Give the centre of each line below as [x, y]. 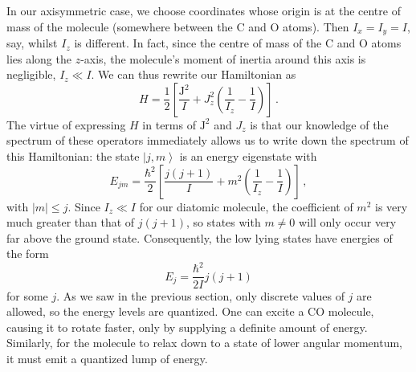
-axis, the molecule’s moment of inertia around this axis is [223, 58]
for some [27, 295]
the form [28, 253]
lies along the [39, 58]
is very [392, 206]
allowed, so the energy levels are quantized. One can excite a [155, 311]
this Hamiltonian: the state [73, 156]
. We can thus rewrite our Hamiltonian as [194, 74]
